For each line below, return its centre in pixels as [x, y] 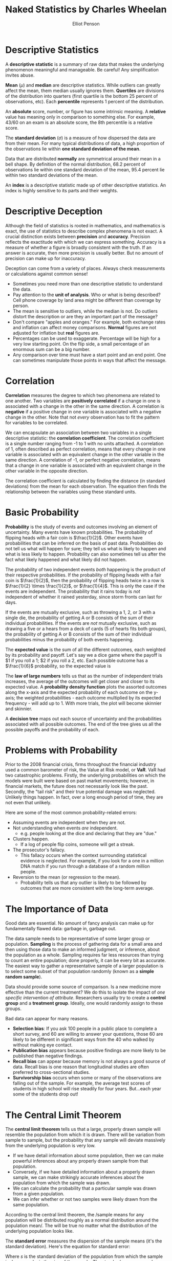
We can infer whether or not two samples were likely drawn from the [85, 1199]
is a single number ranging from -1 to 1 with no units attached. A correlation [84, 443]
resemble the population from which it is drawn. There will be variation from [85, 1134]
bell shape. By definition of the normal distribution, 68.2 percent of [76, 164]
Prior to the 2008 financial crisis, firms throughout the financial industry [81, 764]
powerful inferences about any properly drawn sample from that [80, 1161]
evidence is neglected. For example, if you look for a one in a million [92, 861]
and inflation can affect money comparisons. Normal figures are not [84, 327]
